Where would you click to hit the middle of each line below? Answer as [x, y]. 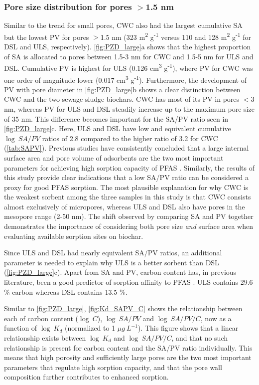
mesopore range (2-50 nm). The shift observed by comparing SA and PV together [129, 216]
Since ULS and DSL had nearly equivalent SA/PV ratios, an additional [113, 253]
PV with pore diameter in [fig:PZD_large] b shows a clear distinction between [122, 89]
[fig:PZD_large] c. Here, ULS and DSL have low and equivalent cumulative [118, 128]
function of [21, 328]
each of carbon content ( [41, 318]
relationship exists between [45, 338]
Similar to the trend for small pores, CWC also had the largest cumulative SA [123, 25]
